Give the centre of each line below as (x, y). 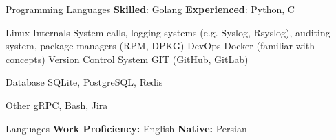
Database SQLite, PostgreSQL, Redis (84, 82)
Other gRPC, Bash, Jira (57, 105)
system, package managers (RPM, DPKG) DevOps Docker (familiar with (160, 46)
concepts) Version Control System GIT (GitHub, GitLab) (127, 59)
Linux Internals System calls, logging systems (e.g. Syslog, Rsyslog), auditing (168, 32)
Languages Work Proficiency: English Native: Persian (126, 128)
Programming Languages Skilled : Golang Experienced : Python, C (150, 9)
